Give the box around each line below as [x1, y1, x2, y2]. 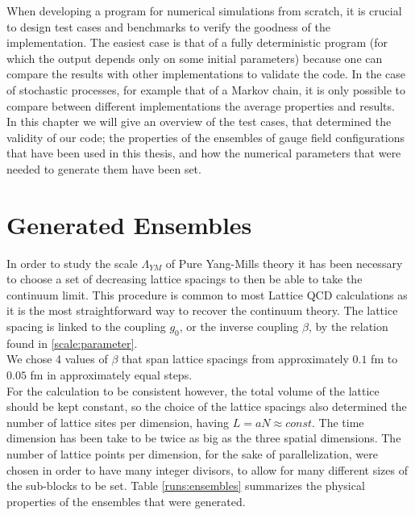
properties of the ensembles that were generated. [6, 492, 246, 509]
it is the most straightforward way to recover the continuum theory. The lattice [6, 302, 398, 319]
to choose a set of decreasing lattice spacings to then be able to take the [6, 270, 363, 287]
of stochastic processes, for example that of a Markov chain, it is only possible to [6, 81, 405, 98]
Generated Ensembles [6, 207, 252, 241]
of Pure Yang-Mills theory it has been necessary [165, 254, 403, 271]
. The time [312, 413, 364, 430]
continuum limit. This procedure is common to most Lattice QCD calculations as [6, 286, 408, 303]
